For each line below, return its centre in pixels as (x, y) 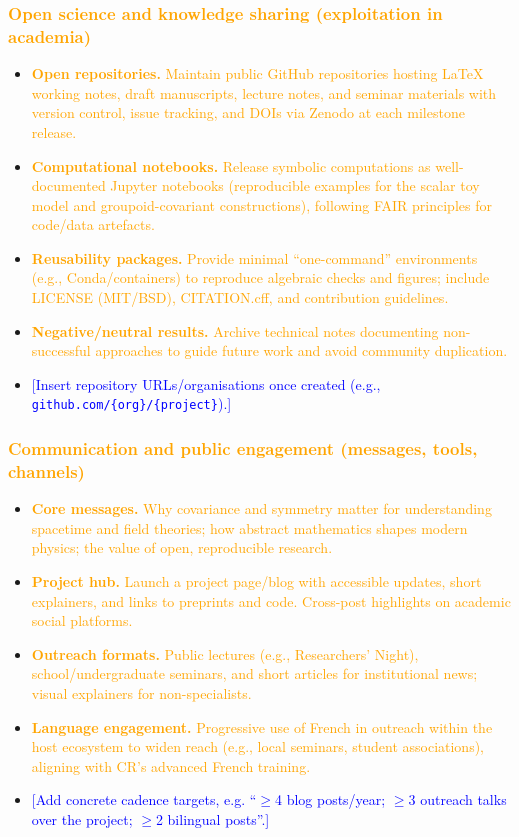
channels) (46, 470)
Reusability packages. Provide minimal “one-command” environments (254, 257)
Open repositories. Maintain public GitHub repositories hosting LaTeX (257, 73)
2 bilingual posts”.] (212, 818)
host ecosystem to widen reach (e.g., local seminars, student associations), (258, 746)
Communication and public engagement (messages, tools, (243, 448)
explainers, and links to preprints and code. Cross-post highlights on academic (271, 600)
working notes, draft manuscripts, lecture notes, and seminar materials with (264, 92)
